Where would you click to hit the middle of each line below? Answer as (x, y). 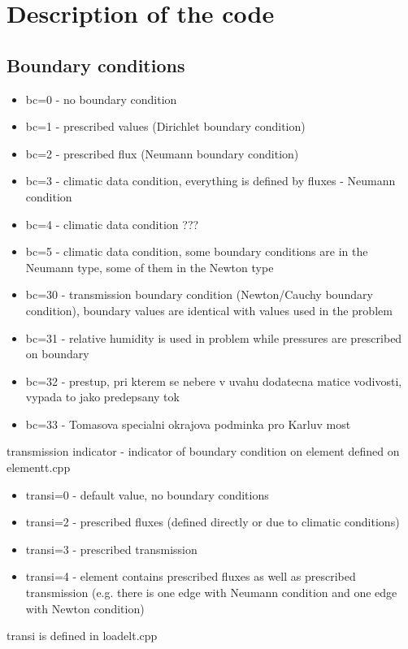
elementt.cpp (39, 467)
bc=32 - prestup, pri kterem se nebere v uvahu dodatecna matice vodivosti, (214, 381)
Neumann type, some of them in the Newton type (150, 267)
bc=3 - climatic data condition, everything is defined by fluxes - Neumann (211, 181)
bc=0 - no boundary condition (101, 99)
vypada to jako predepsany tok (102, 397)
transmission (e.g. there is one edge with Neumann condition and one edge (211, 593)
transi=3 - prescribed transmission (111, 549)
